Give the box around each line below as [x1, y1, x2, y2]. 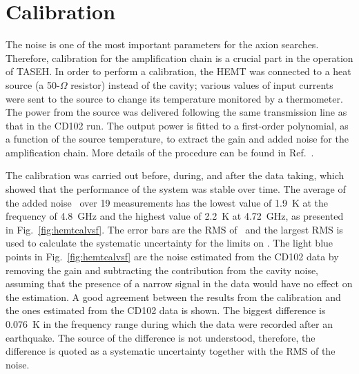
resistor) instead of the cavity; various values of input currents [70, 77, 333, 92]
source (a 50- [6, 77, 60, 92]
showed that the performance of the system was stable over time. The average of [6, 182, 346, 196]
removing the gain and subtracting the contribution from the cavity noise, [6, 262, 319, 277]
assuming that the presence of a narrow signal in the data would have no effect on [6, 276, 353, 291]
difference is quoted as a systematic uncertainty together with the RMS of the [6, 344, 336, 358]
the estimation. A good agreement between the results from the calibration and [6, 289, 341, 304]
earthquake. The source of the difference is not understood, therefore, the [6, 330, 316, 344]
